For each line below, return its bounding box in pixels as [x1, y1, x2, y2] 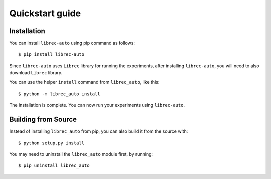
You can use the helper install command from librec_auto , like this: [9, 79, 160, 85]
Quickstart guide [9, 8, 81, 19]
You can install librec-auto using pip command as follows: [9, 40, 135, 46]
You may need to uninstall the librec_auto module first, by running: [9, 151, 153, 157]
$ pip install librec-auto [18, 52, 85, 57]
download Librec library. [9, 70, 63, 76]
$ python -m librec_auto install [18, 91, 100, 97]
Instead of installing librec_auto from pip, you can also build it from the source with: [9, 128, 188, 134]
